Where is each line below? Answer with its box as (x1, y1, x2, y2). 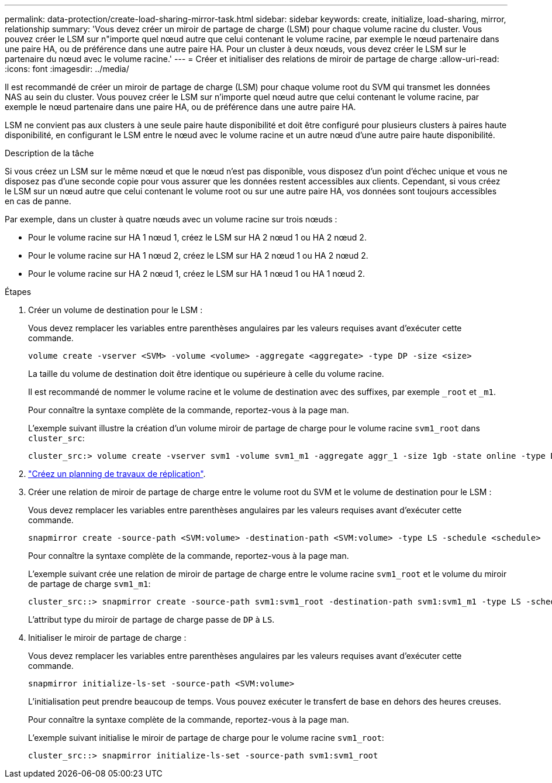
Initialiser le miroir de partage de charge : (28, 633, 187, 643)
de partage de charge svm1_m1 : (28, 579, 151, 589)
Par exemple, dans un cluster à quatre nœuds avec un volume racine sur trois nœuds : (5, 214, 337, 224)
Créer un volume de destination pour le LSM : (28, 305, 203, 315)
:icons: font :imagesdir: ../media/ (5, 64, 129, 74)
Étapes (5, 287, 32, 297)
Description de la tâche (5, 148, 94, 158)
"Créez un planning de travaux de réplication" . (28, 469, 206, 479)
